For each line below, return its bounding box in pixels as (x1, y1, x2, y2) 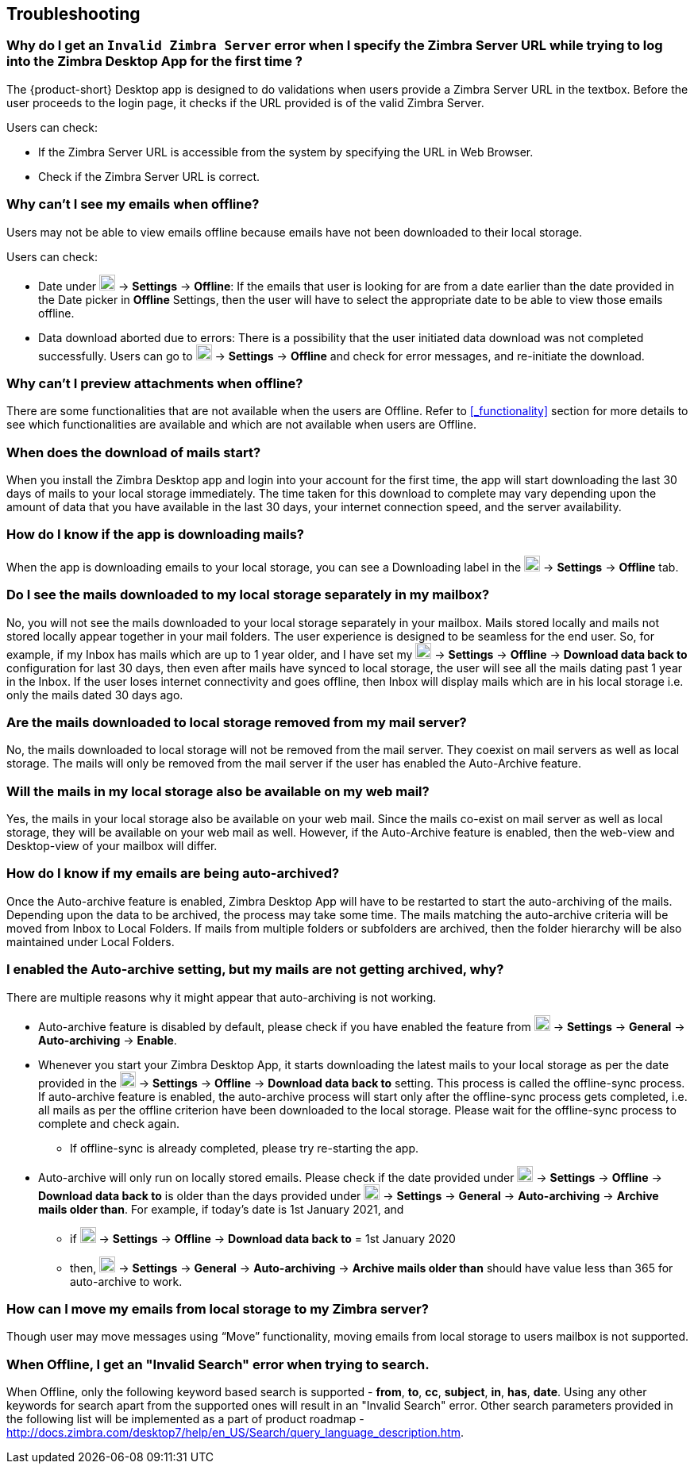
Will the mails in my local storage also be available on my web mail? (6, 783, 430, 799)
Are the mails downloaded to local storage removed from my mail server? (6, 714, 467, 730)
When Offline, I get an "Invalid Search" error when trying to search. (6, 1356, 430, 1372)
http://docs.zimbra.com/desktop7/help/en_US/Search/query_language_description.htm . (6, 1426, 465, 1440)
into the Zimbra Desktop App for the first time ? (6, 53, 303, 70)
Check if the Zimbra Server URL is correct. (38, 169, 260, 183)
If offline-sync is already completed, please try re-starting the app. (70, 1141, 419, 1155)
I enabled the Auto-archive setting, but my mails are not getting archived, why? (6, 961, 504, 978)
